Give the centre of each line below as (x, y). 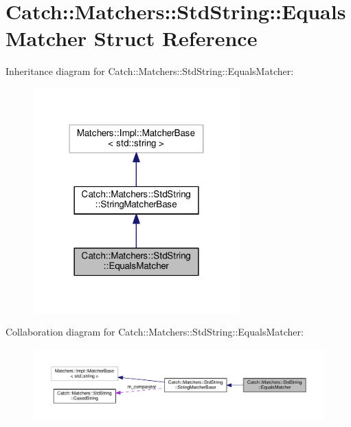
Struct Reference (175, 38)
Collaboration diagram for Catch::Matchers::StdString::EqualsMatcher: (155, 332)
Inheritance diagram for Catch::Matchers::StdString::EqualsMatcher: (150, 71)
